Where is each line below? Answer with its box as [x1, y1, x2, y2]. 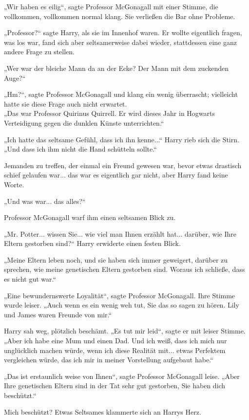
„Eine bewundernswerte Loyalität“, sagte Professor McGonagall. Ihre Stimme [4, 290, 235, 300]
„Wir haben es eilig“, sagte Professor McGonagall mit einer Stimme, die [4, 1, 218, 11]
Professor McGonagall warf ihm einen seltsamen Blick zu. [4, 212, 176, 222]
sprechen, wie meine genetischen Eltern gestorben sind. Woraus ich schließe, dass [4, 264, 245, 274]
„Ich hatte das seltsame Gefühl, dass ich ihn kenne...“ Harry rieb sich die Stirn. [4, 134, 239, 144]
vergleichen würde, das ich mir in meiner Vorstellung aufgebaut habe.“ [4, 354, 213, 365]
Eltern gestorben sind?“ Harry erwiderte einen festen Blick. [4, 238, 181, 248]
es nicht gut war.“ [4, 274, 57, 284]
